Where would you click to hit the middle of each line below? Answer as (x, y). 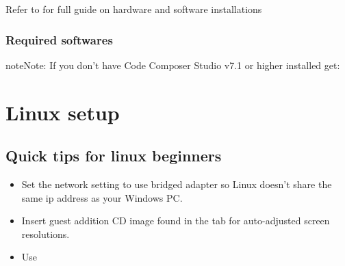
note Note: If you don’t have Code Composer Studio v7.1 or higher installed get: (173, 65)
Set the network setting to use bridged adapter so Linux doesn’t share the (177, 184)
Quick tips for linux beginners (114, 156)
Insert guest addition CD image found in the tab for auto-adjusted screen (176, 221)
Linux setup (63, 112)
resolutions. (46, 234)
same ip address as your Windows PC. (102, 197)
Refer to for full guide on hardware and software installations (134, 9)
